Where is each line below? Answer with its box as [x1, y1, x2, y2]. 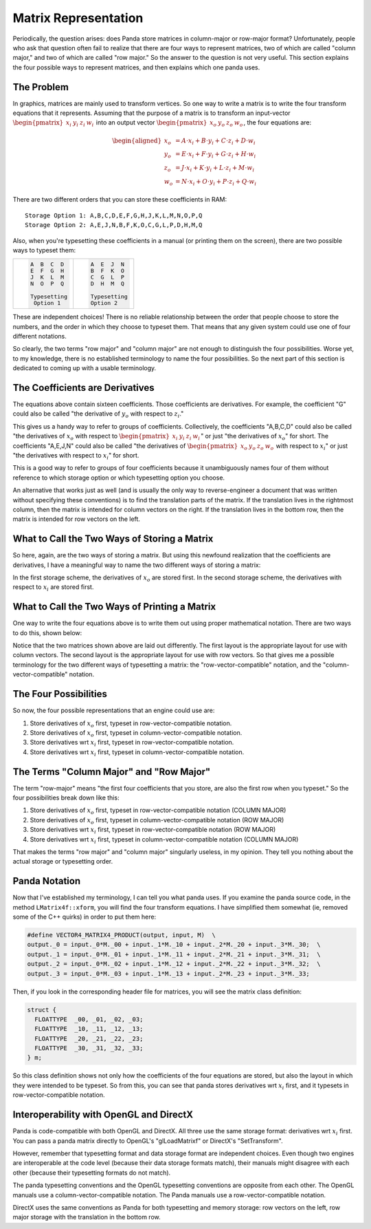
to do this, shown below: [12, 628, 82, 637]
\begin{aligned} [112, 136, 162, 145]
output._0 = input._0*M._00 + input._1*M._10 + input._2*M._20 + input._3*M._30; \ [27, 941, 321, 949]
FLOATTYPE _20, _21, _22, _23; [34, 1034, 144, 1043]
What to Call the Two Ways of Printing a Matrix [12, 601, 216, 612]
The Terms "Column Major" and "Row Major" [12, 766, 211, 778]
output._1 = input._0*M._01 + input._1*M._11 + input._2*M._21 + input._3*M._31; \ [27, 950, 321, 958]
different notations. [12, 332, 67, 340]
